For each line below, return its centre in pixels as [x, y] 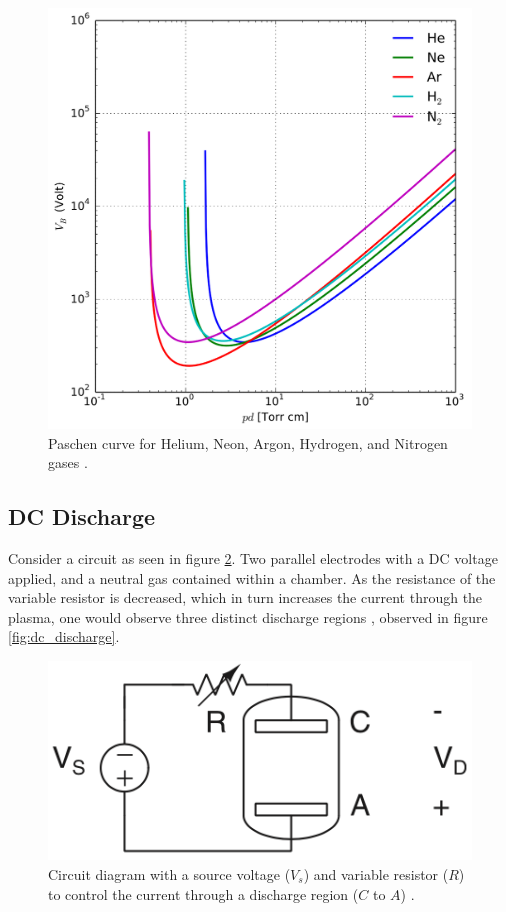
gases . [68, 462]
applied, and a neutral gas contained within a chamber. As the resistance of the [252, 577]
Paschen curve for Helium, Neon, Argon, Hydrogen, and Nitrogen [248, 442]
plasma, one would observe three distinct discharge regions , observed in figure [248, 616]
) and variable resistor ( [376, 873]
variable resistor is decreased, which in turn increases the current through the [245, 597]
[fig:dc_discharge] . [64, 636]
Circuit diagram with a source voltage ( [169, 873]
